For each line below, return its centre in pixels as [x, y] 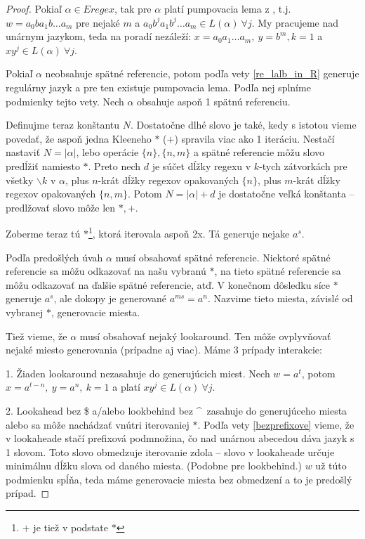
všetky [20, 180]
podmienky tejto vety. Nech [65, 101]
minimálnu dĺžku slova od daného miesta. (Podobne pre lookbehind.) [154, 466]
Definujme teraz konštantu [63, 125]
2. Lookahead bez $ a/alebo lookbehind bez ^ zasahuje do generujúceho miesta [177, 410]
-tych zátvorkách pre [303, 165]
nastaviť [23, 152]
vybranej [25, 312]
